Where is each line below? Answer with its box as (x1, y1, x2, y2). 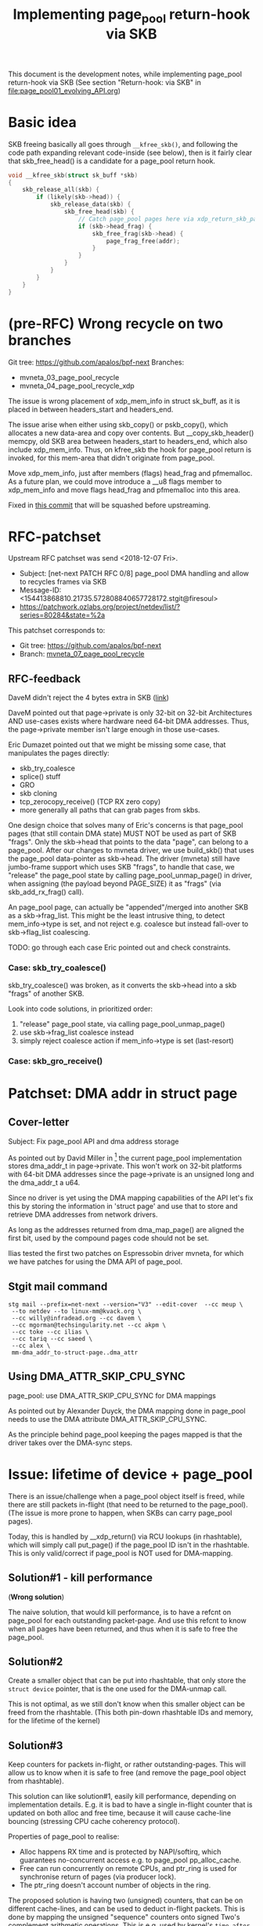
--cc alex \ (11, 1342, 51, 1349)
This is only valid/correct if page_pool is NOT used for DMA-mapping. (8, 1548, 233, 1558)
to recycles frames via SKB (19, 577, 107, 587)
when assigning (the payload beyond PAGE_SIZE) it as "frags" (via (8, 879, 222, 888)
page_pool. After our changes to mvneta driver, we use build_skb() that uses (8, 846, 254, 855)
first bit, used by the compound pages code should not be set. (8, 1233, 210, 1243)
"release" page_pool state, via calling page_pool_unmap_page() (19, 1019, 225, 1028)
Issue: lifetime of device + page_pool (8, 1465, 253, 1483)
